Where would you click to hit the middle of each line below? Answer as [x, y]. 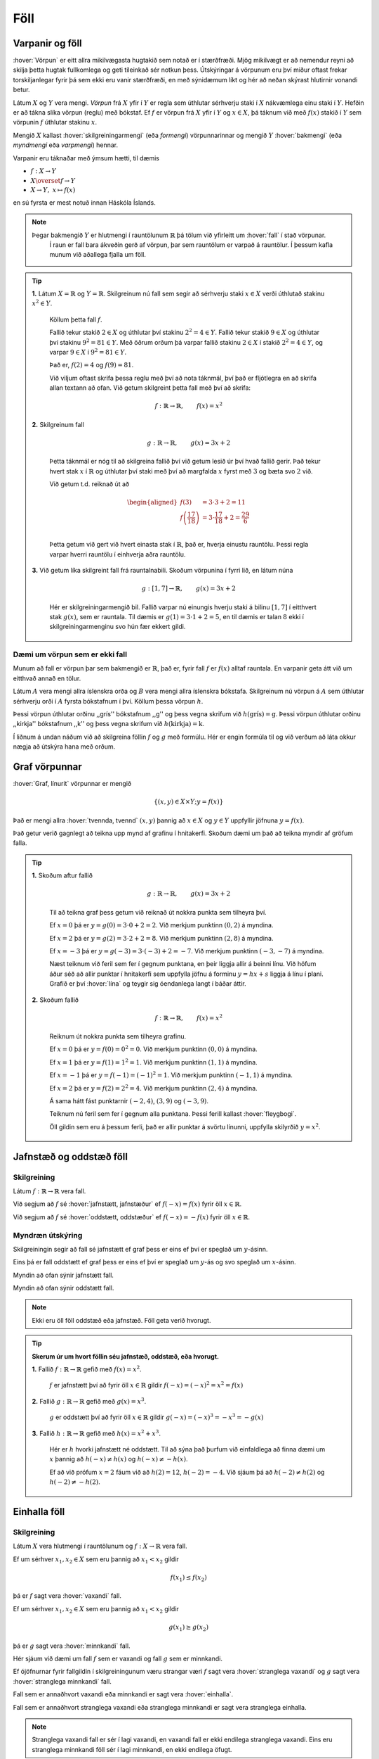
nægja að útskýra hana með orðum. [64, 747]
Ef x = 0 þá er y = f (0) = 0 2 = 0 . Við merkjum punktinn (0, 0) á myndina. [153, 1049]
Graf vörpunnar [47, 767]
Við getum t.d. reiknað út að [89, 484]
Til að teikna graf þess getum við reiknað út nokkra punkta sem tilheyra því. [158, 912]
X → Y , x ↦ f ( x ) [53, 190]
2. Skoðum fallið [55, 1000]
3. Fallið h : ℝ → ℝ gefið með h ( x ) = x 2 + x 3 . [97, 1433]
